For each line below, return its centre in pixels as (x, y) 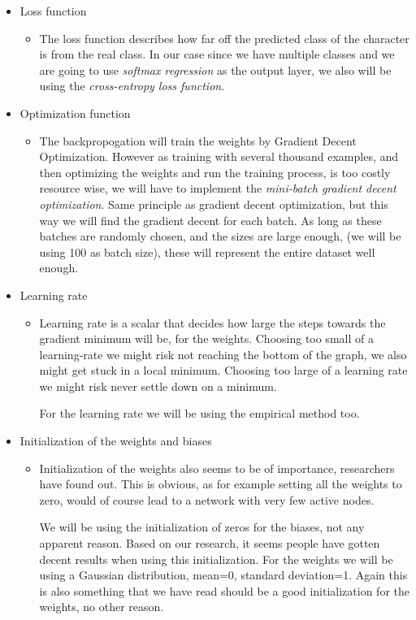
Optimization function (75, 113)
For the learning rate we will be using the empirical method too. (199, 413)
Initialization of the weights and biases (116, 441)
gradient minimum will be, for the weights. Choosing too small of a (206, 338)
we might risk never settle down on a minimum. (158, 386)
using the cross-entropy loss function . (132, 86)
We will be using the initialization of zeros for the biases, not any (202, 527)
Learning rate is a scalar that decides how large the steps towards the (212, 322)
